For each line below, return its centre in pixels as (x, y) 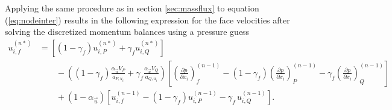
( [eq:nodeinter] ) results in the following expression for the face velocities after (147, 20)
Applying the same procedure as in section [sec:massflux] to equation (132, 8)
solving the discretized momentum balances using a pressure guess (127, 32)
